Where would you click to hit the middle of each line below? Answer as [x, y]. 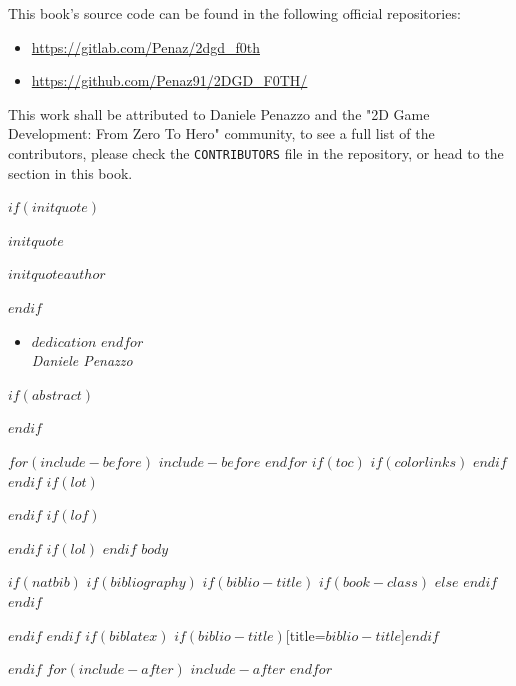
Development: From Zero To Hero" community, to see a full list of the [221, 133]
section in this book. [70, 172]
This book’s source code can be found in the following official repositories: [234, 13]
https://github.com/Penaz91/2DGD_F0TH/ [169, 80]
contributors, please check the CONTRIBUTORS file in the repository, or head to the [256, 152]
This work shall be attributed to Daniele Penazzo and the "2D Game [219, 113]
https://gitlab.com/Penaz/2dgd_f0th [145, 46]
